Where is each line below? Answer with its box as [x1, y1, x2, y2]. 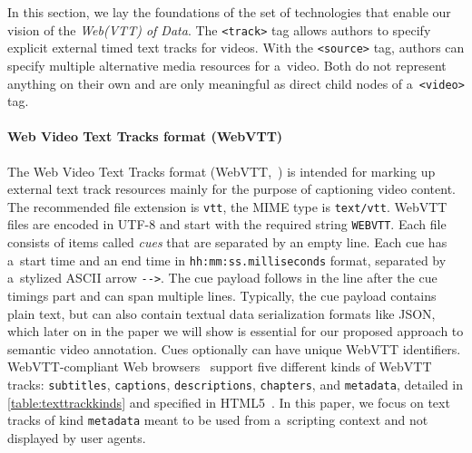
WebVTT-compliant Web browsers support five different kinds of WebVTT [7, 357, 432, 376]
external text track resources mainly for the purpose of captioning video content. [7, 179, 456, 198]
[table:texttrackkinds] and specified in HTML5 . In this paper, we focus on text [7, 392, 450, 411]
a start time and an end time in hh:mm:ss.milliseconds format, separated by [7, 250, 447, 269]
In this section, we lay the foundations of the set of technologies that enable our [7, 3, 451, 21]
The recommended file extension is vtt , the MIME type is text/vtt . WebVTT [7, 197, 447, 216]
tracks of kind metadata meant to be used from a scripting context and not [7, 410, 428, 429]
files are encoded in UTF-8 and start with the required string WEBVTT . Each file [7, 215, 447, 234]
